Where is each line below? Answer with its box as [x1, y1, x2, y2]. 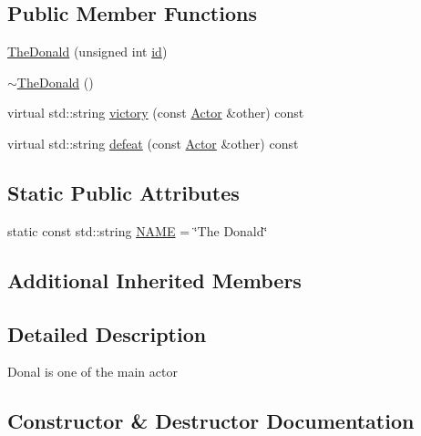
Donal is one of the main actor [7, 362, 178, 381]
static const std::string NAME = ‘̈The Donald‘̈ [7, 221, 268, 240]
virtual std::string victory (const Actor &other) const [7, 103, 304, 122]
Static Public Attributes [7, 178, 240, 206]
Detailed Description [7, 319, 207, 348]
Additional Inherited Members [7, 265, 302, 294]
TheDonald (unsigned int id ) [7, 42, 168, 61]
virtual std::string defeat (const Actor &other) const [7, 133, 299, 152]
